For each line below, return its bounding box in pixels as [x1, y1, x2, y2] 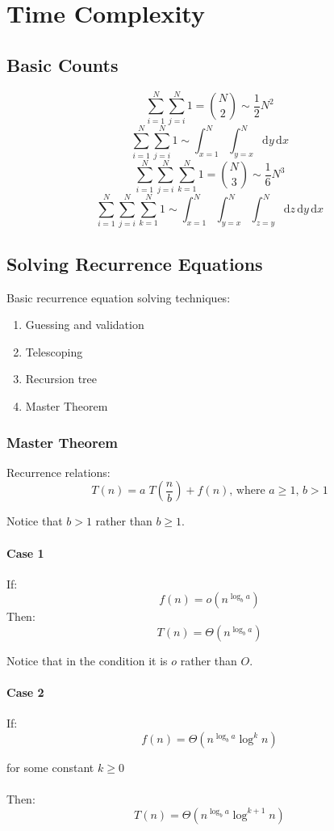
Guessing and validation [25, 316, 144, 333]
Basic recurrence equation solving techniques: [6, 289, 231, 306]
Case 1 [6, 544, 44, 561]
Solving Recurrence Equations [6, 251, 263, 276]
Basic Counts [6, 52, 119, 77]
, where [229, 485, 265, 497]
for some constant [6, 759, 94, 776]
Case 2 [6, 684, 44, 701]
